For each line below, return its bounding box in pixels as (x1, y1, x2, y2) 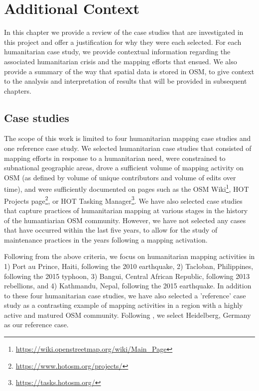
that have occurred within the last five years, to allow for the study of (4, 225, 218, 235)
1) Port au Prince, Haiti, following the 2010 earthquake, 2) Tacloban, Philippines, (4, 261, 254, 271)
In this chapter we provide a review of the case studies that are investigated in (4, 27, 244, 37)
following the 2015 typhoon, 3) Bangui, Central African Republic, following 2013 (4, 270, 250, 281)
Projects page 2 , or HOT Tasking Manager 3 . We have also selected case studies (4, 194, 243, 206)
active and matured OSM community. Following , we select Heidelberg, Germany (4, 309, 251, 320)
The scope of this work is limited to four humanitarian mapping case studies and (4, 133, 251, 143)
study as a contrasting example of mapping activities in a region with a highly (4, 300, 243, 310)
